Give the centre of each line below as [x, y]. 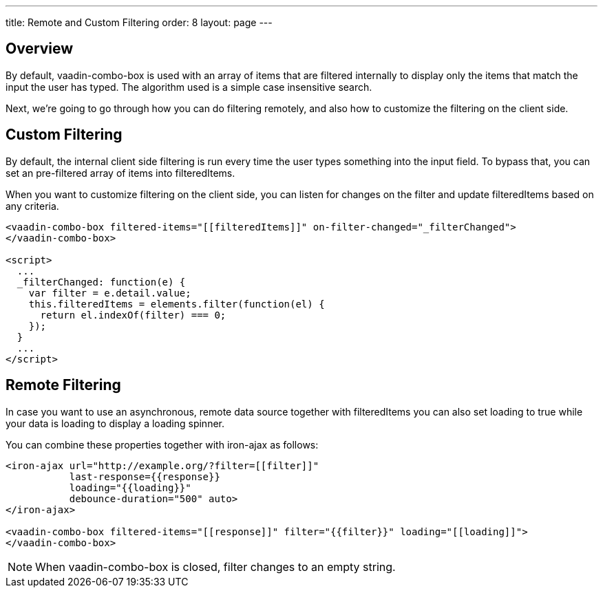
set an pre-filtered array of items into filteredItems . [120, 173]
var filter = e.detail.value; [110, 293]
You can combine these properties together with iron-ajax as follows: [162, 444]
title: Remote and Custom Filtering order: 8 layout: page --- [139, 22]
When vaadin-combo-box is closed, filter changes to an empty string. [215, 567]
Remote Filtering [63, 385]
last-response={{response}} [145, 476]
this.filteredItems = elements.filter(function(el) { [177, 304]
